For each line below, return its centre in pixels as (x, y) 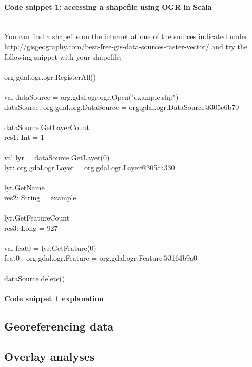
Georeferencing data (59, 326)
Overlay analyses (50, 356)
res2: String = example (40, 197)
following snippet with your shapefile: (63, 56)
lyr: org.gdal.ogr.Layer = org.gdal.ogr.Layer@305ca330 (90, 167)
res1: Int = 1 (24, 137)
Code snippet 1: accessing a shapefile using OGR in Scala (108, 6)
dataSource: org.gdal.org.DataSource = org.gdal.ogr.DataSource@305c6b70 (122, 107)
